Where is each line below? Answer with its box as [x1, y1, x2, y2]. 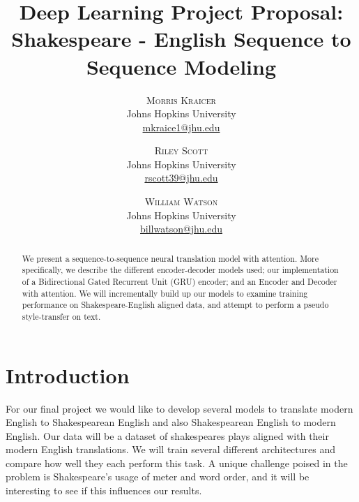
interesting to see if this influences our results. [6, 483, 202, 498]
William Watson [144, 194, 218, 209]
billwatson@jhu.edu [140, 221, 222, 236]
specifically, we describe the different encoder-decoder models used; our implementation [22, 264, 339, 276]
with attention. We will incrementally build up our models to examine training [22, 287, 308, 299]
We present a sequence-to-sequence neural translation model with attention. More [22, 252, 319, 264]
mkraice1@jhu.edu [142, 119, 220, 134]
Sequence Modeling [86, 52, 277, 80]
